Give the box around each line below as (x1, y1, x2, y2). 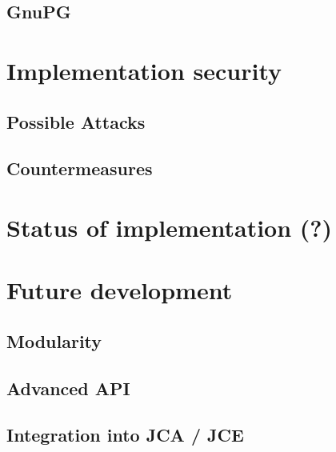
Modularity (6, 328, 102, 353)
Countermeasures (6, 156, 153, 181)
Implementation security (6, 54, 282, 86)
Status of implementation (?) (6, 210, 333, 243)
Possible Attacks (6, 109, 146, 134)
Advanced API (6, 375, 130, 400)
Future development (6, 274, 233, 306)
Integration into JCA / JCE (6, 422, 244, 447)
